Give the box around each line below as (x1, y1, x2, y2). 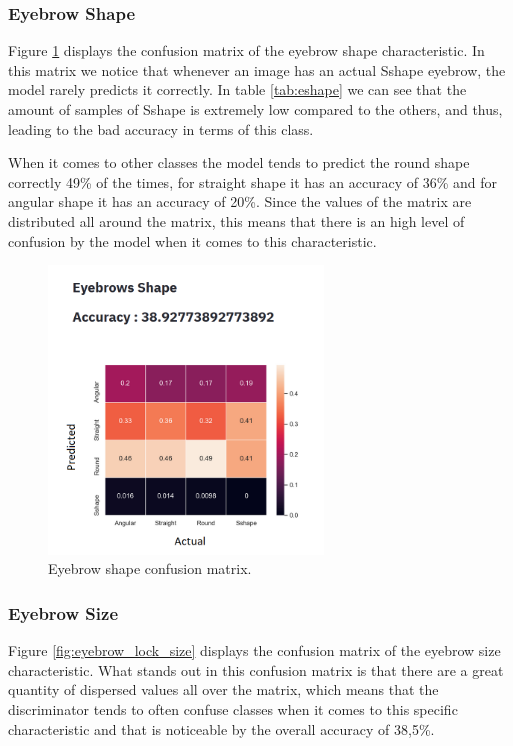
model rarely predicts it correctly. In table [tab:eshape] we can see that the (8, 79, 467, 100)
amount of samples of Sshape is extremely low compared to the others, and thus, (8, 99, 503, 119)
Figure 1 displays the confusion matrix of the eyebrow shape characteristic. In (8, 40, 485, 61)
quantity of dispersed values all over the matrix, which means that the (8, 679, 439, 700)
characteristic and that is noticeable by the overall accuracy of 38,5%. (8, 718, 435, 739)
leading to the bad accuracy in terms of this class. (8, 118, 314, 139)
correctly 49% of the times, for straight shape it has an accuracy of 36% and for (8, 171, 497, 192)
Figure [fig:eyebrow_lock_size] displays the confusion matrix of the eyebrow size (8, 640, 501, 661)
